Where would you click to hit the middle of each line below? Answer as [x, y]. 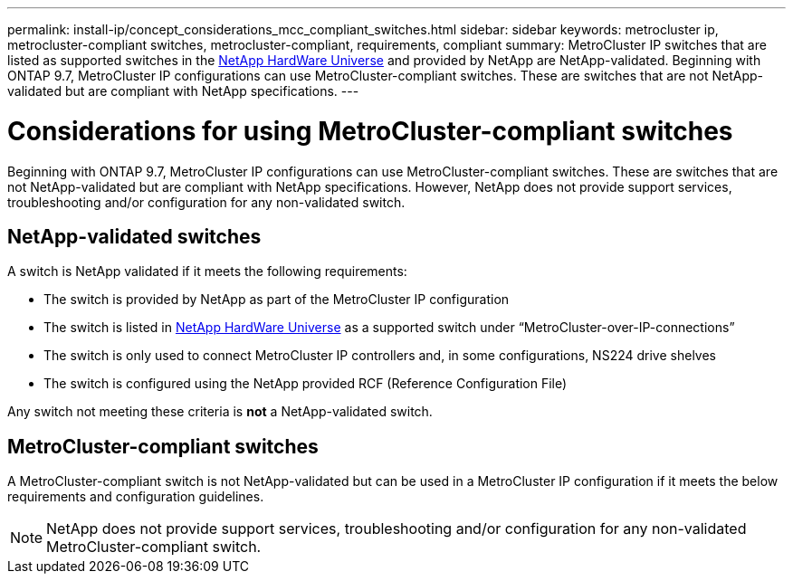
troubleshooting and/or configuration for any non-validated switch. [206, 202]
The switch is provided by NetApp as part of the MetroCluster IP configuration [277, 300]
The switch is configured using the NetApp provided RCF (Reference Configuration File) [306, 384]
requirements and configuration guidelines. [136, 497]
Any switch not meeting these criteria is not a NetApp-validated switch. [220, 412]
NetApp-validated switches [134, 236]
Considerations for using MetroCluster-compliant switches [370, 131]
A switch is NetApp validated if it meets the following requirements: [207, 271]
